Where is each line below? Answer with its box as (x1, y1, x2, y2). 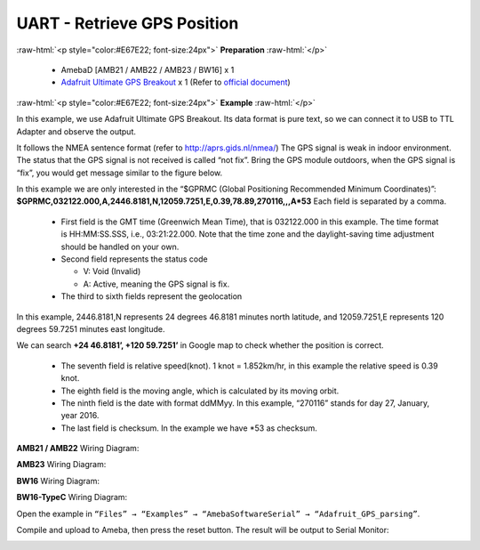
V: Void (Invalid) (83, 266, 141, 277)
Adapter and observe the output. (16, 125, 137, 137)
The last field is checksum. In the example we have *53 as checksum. (60, 423, 317, 433)
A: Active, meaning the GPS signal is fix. (83, 279, 230, 289)
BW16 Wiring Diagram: (16, 475, 100, 486)
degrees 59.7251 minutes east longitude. (16, 323, 165, 334)
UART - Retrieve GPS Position (16, 13, 239, 33)
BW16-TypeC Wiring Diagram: (16, 492, 128, 503)
